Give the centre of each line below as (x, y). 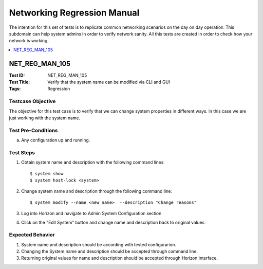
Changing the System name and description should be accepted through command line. (110, 251)
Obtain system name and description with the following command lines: (93, 162)
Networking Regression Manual (74, 13)
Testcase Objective (32, 101)
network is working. (29, 41)
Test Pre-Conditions (33, 130)
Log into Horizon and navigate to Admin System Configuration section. (92, 214)
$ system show (47, 173)
